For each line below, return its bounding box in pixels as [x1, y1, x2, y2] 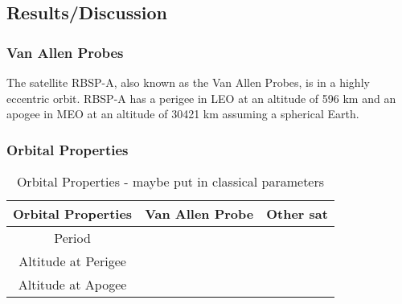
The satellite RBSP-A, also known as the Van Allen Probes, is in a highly [6, 74, 370, 90]
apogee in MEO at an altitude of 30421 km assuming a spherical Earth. [6, 105, 359, 122]
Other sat [266, 204, 328, 223]
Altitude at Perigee [18, 252, 126, 270]
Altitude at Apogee [18, 275, 127, 294]
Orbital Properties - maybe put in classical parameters [16, 172, 325, 191]
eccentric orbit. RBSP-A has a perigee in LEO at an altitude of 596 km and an [6, 89, 396, 106]
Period [54, 228, 91, 247]
